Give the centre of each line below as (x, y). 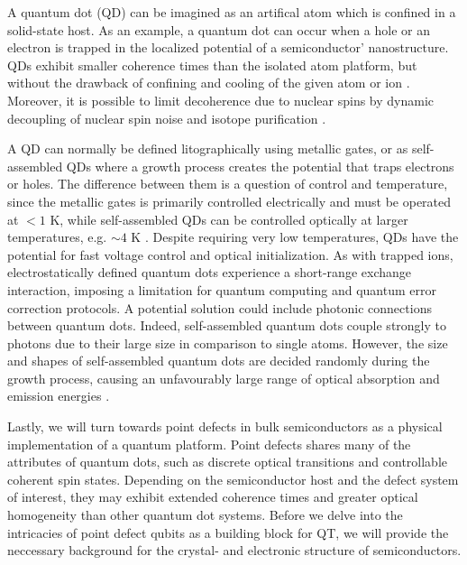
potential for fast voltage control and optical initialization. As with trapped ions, (230, 254)
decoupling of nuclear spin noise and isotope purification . (167, 118)
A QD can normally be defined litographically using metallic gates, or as (208, 148)
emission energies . (59, 396)
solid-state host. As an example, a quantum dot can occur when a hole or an (219, 29)
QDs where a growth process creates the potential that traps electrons (260, 166)
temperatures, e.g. (57, 237)
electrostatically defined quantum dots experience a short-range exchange (209, 272)
